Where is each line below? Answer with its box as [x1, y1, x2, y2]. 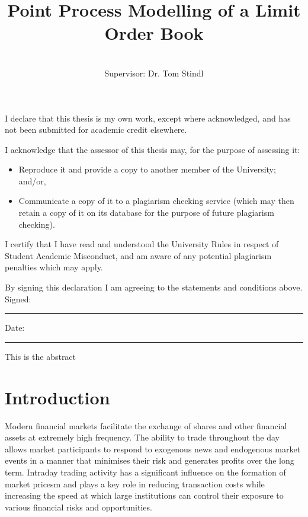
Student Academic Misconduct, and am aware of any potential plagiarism [5, 249, 272, 261]
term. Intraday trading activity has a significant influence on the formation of [5, 465, 286, 478]
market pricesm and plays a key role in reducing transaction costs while [5, 477, 265, 490]
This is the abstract [5, 350, 76, 362]
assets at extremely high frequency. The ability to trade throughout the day [5, 431, 280, 443]
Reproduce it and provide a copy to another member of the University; [18, 163, 276, 175]
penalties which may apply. [5, 261, 103, 273]
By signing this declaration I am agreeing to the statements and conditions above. [5, 281, 303, 293]
